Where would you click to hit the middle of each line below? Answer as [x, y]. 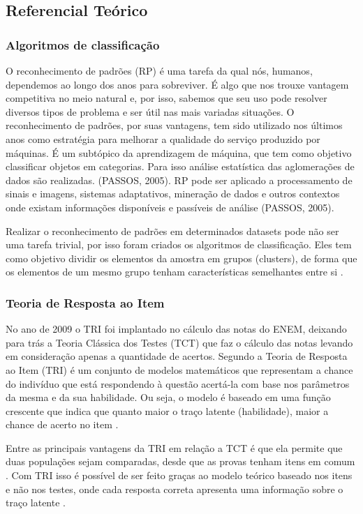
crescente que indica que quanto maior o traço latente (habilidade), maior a [167, 410]
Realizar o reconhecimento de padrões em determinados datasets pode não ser [172, 230]
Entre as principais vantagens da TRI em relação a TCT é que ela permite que [174, 447]
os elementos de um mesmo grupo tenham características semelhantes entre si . [175, 272]
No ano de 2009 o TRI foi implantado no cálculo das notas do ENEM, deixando [176, 329]
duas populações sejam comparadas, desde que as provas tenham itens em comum [180, 461]
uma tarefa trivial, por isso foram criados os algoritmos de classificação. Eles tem [179, 244]
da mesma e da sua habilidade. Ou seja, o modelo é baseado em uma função [168, 397]
